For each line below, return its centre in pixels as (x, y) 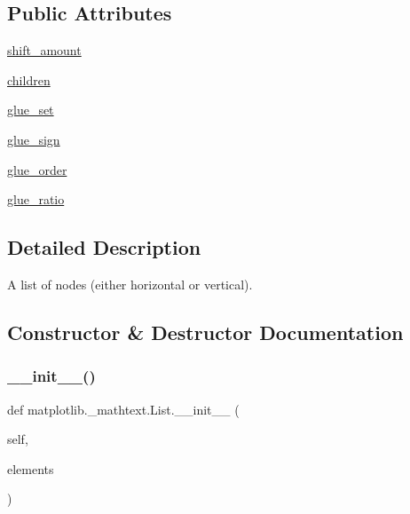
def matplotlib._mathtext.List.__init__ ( (123, 409)
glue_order (37, 169)
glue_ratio (36, 199)
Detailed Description (104, 247)
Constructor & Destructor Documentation (205, 332)
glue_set (31, 110)
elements (31, 468)
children (29, 79)
